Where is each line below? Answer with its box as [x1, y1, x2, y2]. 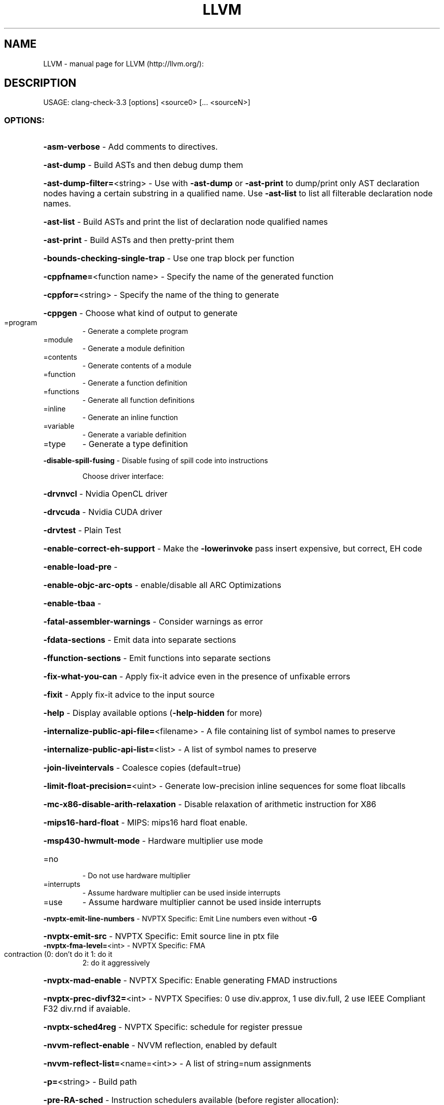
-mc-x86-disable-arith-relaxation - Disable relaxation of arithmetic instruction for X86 [43, 799, 377, 810]
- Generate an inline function [82, 413, 178, 422]
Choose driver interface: [82, 472, 164, 481]
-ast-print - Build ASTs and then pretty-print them [43, 235, 234, 246]
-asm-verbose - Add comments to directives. [43, 142, 218, 152]
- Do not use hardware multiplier [82, 871, 191, 880]
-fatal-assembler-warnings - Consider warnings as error [43, 616, 263, 627]
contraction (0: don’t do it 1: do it [4, 950, 113, 959]
